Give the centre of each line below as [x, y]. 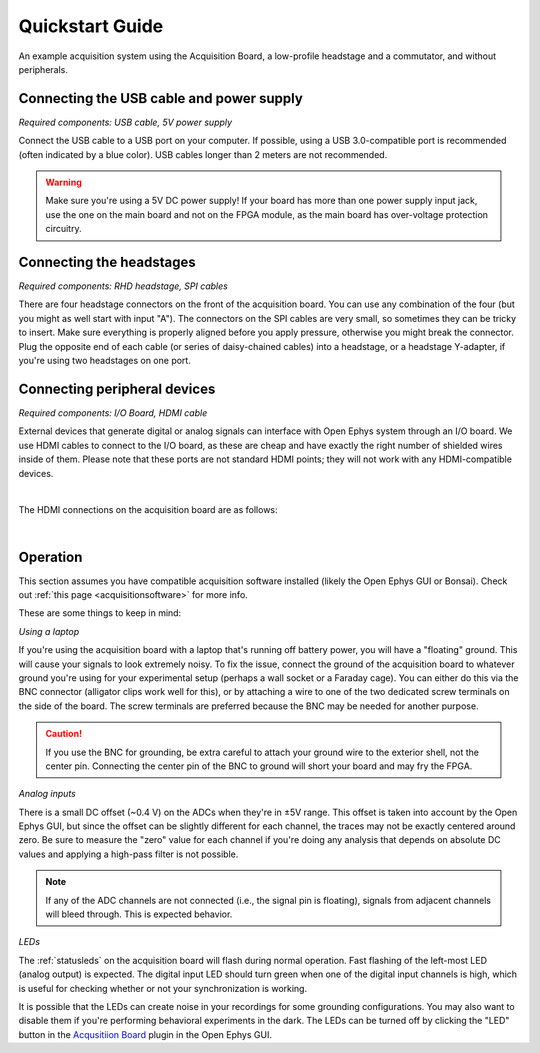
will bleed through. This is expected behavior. [139, 914]
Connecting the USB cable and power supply [161, 98]
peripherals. [43, 69]
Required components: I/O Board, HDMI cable [113, 412]
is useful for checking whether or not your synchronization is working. [163, 988]
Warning [63, 182]
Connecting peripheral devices [117, 388]
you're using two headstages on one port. [105, 361]
